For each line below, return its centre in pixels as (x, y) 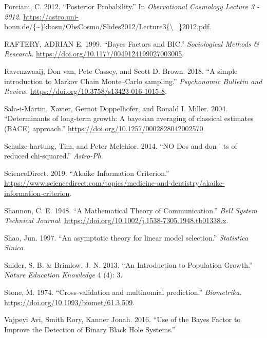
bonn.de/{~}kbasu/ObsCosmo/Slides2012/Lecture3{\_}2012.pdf (107, 26)
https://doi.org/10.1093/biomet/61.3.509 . (70, 302)
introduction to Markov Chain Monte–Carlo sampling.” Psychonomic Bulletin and (133, 81)
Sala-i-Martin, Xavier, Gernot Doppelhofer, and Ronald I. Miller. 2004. (116, 108)
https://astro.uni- (51, 16)
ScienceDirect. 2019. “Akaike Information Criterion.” (87, 173)
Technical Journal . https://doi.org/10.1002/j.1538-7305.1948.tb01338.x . (116, 220)
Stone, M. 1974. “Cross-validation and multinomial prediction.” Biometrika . (123, 292)
